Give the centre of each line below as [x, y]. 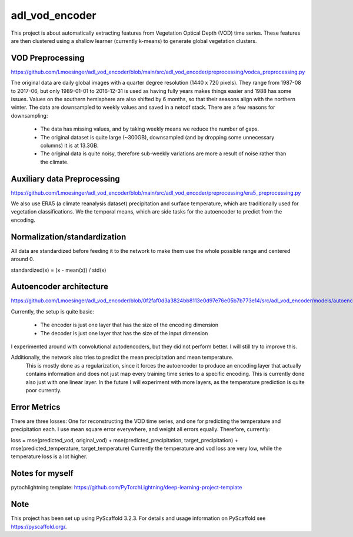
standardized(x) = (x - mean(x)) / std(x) [59, 270]
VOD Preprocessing [48, 58]
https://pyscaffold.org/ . [39, 526]
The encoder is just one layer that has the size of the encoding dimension [129, 325]
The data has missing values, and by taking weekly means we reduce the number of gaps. [149, 129]
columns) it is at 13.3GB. [70, 145]
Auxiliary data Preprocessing [65, 179]
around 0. [23, 259]
